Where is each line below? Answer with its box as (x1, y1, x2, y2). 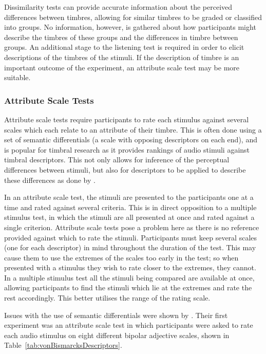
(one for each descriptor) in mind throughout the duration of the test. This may (4, 242, 256, 253)
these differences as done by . (4, 174, 96, 185)
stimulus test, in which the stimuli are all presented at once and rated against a (4, 212, 255, 222)
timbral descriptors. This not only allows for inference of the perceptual (4, 154, 230, 165)
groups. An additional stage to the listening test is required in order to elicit (4, 42, 244, 52)
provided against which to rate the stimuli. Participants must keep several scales (4, 232, 257, 243)
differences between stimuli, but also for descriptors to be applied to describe (4, 164, 246, 175)
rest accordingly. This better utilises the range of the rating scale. (4, 292, 211, 303)
